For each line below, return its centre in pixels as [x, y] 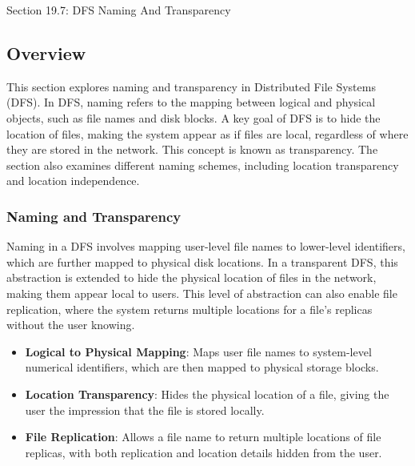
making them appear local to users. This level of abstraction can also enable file [202, 293]
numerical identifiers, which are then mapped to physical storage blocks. [202, 367]
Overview [46, 52]
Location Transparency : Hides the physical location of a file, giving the [207, 394]
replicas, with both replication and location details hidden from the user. [204, 452]
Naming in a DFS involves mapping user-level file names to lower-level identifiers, [206, 246]
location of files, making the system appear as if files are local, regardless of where [207, 133]
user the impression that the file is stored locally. [145, 410]
